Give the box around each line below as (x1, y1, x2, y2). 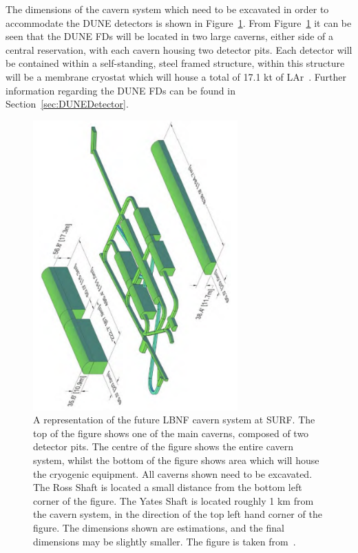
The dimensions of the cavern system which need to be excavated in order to (6, 2, 329, 16)
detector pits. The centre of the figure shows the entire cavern (33, 439, 293, 454)
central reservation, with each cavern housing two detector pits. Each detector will (6, 42, 352, 57)
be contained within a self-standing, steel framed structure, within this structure (6, 56, 345, 70)
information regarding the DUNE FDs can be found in (6, 83, 235, 97)
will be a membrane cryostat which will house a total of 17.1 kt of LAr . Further (6, 69, 347, 83)
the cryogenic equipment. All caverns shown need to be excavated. (33, 466, 313, 481)
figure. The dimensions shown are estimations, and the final (33, 521, 284, 535)
